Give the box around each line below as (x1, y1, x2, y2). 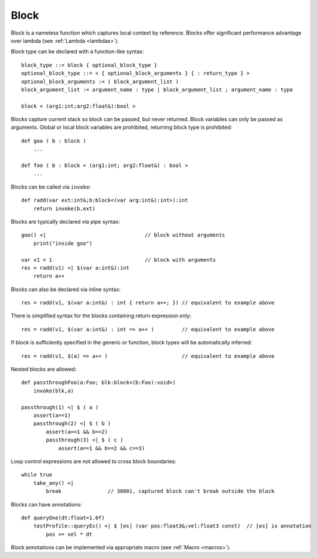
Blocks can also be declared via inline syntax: (11, 286, 121, 293)
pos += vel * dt (46, 530, 93, 538)
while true (21, 471, 53, 478)
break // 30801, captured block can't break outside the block (46, 488, 275, 495)
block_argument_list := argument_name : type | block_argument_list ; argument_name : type (21, 86, 293, 93)
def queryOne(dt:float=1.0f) (21, 514, 105, 521)
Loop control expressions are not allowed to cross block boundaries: (11, 457, 176, 465)
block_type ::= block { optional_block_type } (21, 61, 158, 69)
